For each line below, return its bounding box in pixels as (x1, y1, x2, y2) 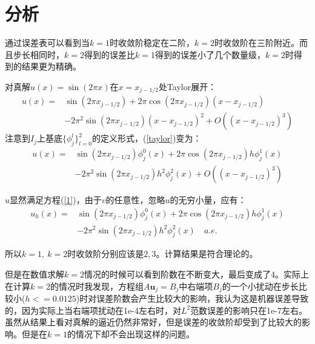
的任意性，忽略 (105, 193, 165, 206)
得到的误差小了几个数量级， (154, 48, 265, 60)
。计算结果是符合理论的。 (156, 247, 258, 260)
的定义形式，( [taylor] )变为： (91, 132, 202, 144)
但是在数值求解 (5, 267, 64, 280)
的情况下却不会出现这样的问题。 (67, 327, 194, 340)
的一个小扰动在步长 (222, 279, 299, 292)
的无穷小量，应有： (170, 193, 247, 206)
